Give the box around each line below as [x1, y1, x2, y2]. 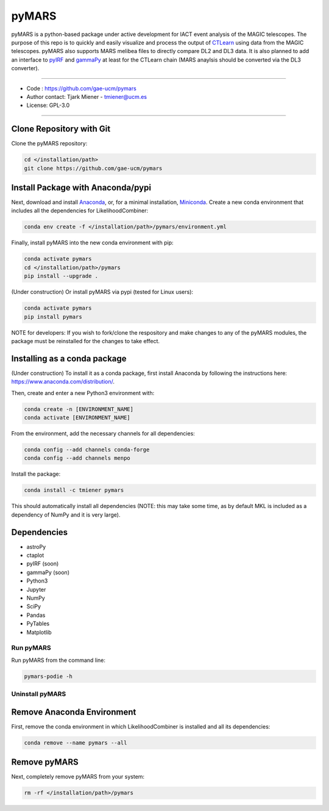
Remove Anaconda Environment [11, 707, 136, 717]
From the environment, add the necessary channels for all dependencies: [11, 429, 195, 437]
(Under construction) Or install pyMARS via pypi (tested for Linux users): [11, 288, 194, 296]
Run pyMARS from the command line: [11, 656, 106, 664]
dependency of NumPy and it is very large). [11, 511, 121, 518]
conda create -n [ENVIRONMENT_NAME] [24, 406, 134, 412]
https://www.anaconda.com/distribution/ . [11, 378, 115, 385]
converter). [11, 65, 40, 72]
